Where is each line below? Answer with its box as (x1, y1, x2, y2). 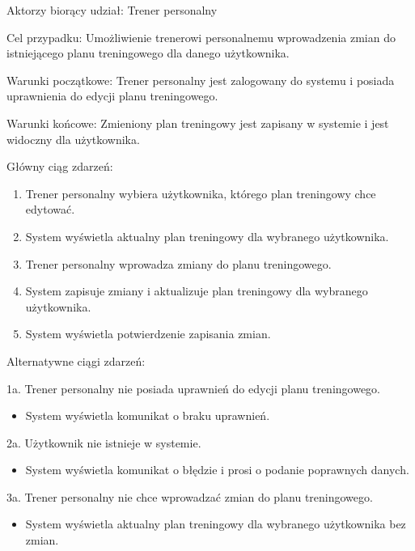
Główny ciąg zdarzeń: (6, 158, 113, 175)
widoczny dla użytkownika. (6, 130, 140, 147)
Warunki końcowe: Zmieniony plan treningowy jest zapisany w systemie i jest (6, 114, 389, 131)
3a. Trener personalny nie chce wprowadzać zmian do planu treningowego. (6, 488, 373, 505)
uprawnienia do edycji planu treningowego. (6, 87, 218, 104)
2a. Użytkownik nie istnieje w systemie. (6, 434, 201, 451)
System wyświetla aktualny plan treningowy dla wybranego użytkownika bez (25, 515, 406, 532)
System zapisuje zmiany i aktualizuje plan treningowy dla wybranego (25, 282, 368, 299)
